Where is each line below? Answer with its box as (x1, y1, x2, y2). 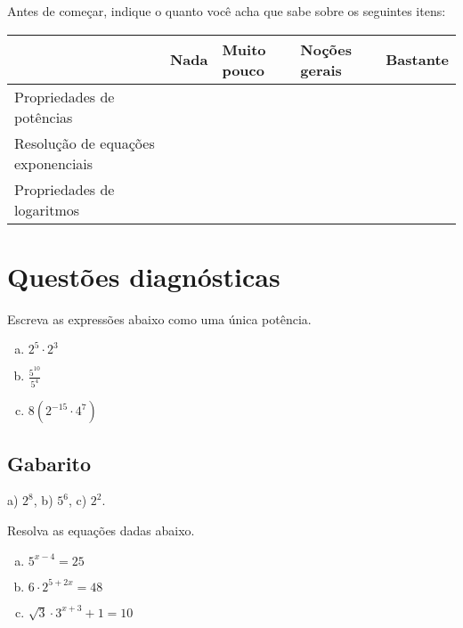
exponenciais (14, 152, 93, 174)
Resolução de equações (14, 132, 155, 153)
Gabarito (7, 449, 91, 477)
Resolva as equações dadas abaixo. (7, 521, 195, 540)
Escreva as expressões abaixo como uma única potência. (7, 309, 312, 328)
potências (14, 106, 73, 127)
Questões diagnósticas (7, 257, 280, 294)
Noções (300, 38, 352, 60)
